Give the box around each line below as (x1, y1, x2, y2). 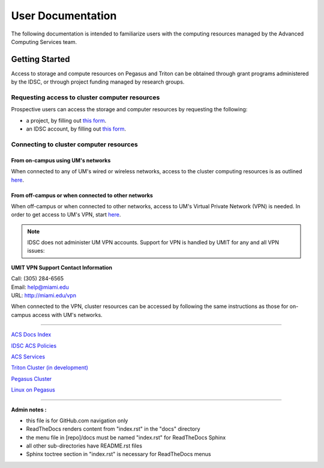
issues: (27, 247, 45, 254)
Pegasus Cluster (11, 375, 52, 382)
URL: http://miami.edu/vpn (11, 292, 76, 299)
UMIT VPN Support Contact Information (11, 263, 113, 271)
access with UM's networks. (32, 311, 103, 318)
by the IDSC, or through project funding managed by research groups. (11, 78, 185, 85)
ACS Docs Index (11, 331, 52, 338)
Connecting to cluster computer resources (11, 140, 138, 149)
